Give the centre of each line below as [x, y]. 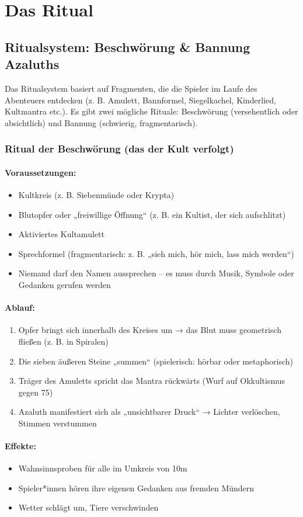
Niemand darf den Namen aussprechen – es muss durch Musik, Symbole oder [156, 273]
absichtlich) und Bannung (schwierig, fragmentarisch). [101, 122]
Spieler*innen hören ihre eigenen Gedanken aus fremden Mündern [136, 487]
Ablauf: [20, 308]
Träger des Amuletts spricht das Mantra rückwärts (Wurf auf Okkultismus [152, 381]
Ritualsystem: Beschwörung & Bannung [128, 46]
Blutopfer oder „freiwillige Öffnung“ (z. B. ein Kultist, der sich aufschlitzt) [152, 214]
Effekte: [20, 446]
